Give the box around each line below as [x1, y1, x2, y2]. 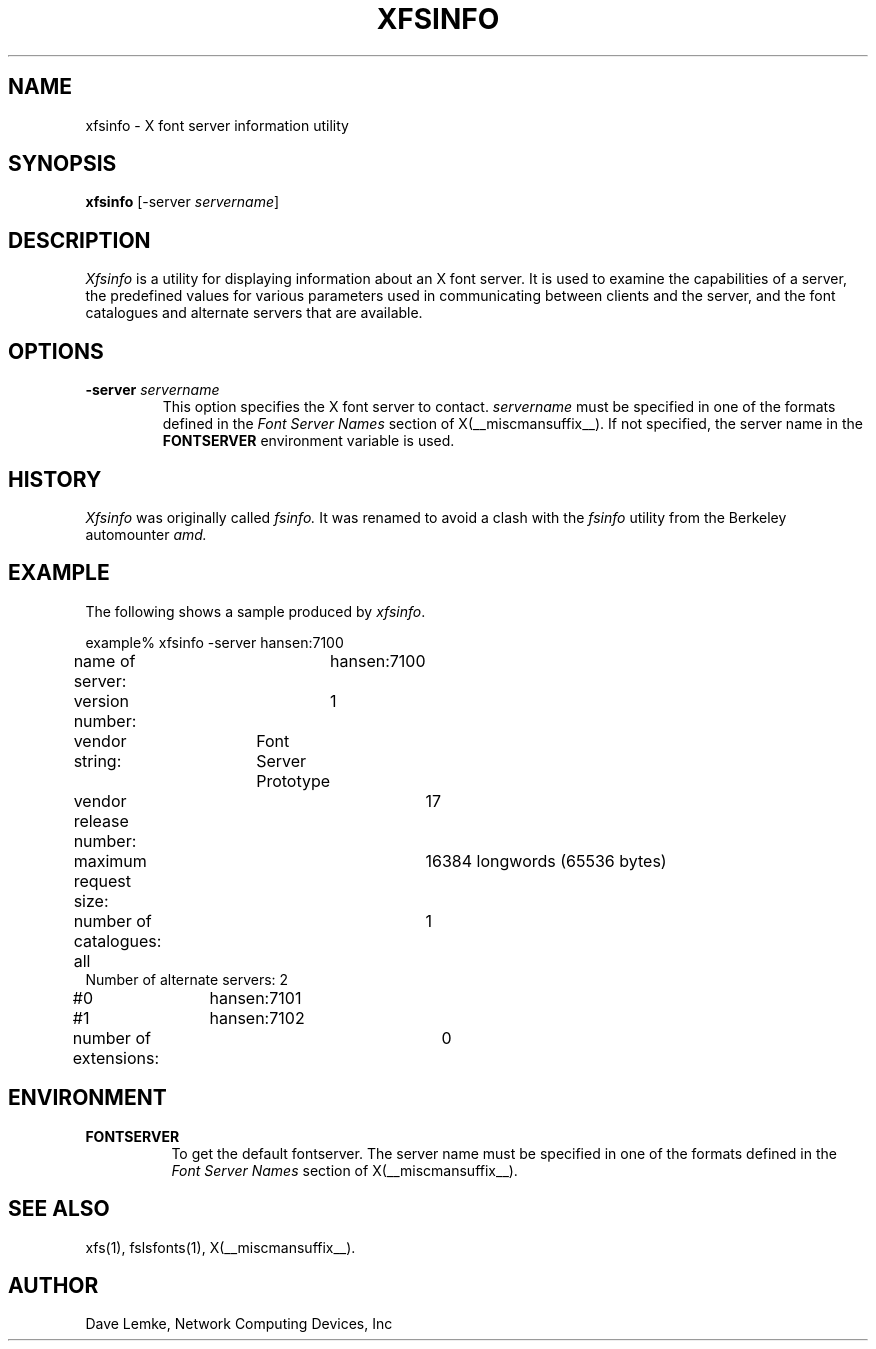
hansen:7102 [209, 1007, 305, 1028]
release [73, 810, 129, 831]
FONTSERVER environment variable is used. [162, 432, 455, 450]
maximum [73, 850, 147, 871]
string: [73, 750, 122, 771]
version [73, 690, 130, 711]
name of [73, 650, 136, 671]
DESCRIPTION [8, 227, 151, 253]
